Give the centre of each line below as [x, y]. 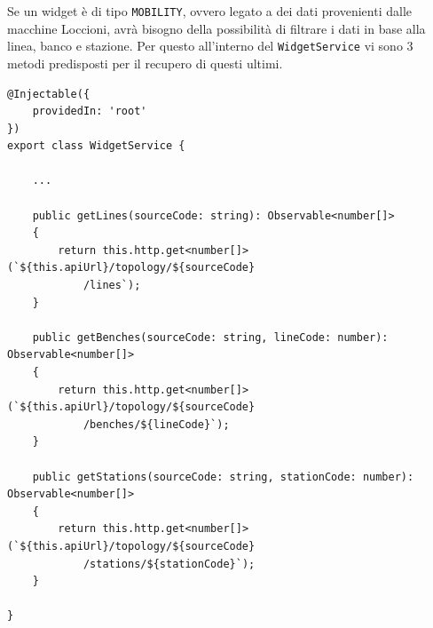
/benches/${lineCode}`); [156, 424]
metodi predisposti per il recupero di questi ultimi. [145, 63]
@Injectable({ [49, 94]
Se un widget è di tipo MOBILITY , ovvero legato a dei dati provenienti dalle [209, 11]
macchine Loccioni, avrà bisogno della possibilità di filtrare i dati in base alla [216, 28]
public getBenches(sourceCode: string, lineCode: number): [210, 337]
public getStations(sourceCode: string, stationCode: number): [223, 477]
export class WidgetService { [96, 146]
